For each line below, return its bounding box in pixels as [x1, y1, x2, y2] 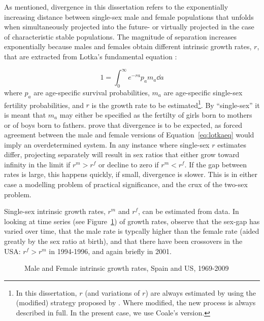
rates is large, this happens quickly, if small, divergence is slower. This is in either [4, 169, 258, 180]
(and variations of [85, 287, 140, 298]
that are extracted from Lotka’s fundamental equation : [4, 51, 177, 61]
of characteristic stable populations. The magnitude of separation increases [4, 31, 237, 42]
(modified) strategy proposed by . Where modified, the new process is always [16, 297, 256, 308]
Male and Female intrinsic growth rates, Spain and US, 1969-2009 [24, 263, 229, 273]
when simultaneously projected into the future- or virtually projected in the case [4, 21, 254, 32]
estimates [217, 139, 247, 150]
